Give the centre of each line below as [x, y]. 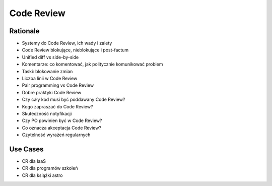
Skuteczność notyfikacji [47, 113]
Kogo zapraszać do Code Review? [57, 106]
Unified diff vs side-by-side [50, 57]
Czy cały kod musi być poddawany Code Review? [74, 100]
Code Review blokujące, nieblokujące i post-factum [75, 50]
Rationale [24, 31]
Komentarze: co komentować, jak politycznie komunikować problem [92, 64]
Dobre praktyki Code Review [52, 92]
